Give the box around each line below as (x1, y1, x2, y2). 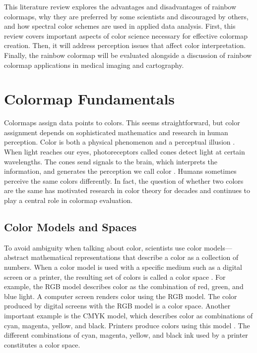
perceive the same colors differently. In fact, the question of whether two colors (4, 175, 244, 186)
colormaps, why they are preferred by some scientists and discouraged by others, (4, 11, 249, 21)
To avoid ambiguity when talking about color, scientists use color (4, 242, 202, 252)
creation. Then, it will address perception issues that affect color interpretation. (4, 40, 246, 50)
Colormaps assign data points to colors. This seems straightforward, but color (4, 117, 240, 128)
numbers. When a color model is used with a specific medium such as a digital (4, 262, 243, 272)
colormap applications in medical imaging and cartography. (4, 59, 184, 70)
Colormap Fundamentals (4, 89, 175, 109)
